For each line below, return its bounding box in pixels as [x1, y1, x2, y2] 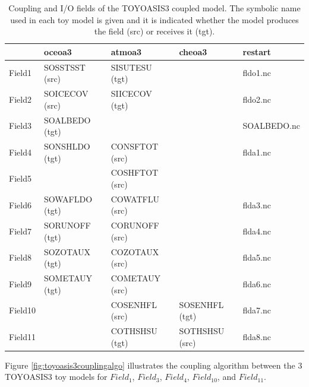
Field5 [9, 172, 31, 185]
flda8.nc [242, 330, 271, 342]
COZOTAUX [111, 245, 159, 258]
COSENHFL [111, 298, 157, 310]
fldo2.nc [242, 93, 271, 105]
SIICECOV [111, 87, 152, 100]
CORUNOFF [111, 219, 159, 231]
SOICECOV [43, 87, 89, 100]
